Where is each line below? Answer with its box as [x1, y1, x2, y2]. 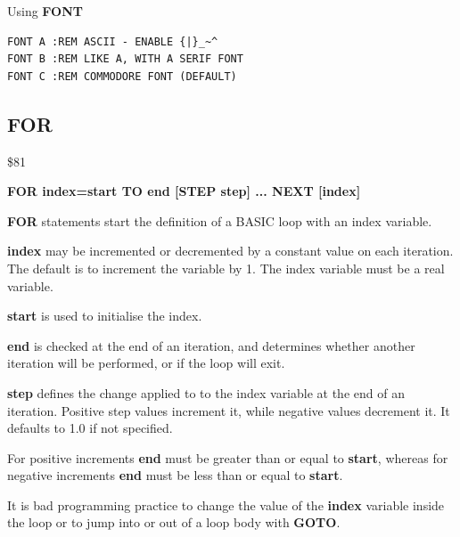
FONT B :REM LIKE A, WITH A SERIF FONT [7, 53, 243, 66]
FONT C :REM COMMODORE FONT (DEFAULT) [7, 69, 237, 83]
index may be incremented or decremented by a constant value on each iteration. [7, 241, 454, 260]
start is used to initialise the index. [7, 306, 202, 325]
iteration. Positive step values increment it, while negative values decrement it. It [7, 401, 450, 419]
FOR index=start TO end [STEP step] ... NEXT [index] [7, 182, 361, 200]
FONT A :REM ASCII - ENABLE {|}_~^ [7, 35, 218, 48]
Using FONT [7, 2, 83, 20]
